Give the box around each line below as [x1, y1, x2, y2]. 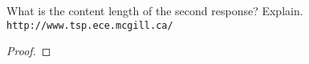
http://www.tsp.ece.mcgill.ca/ [6, 19, 173, 31]
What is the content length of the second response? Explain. [6, 2, 303, 18]
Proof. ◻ [6, 42, 51, 59]
